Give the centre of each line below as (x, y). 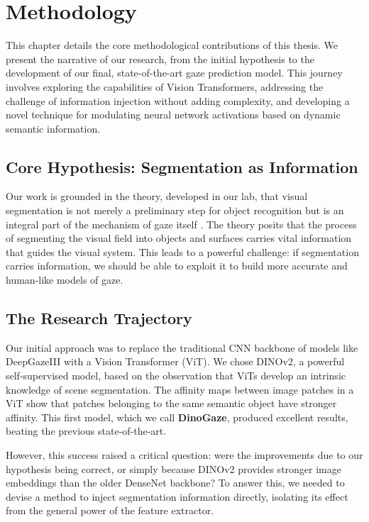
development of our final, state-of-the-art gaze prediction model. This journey (174, 73)
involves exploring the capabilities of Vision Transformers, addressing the (165, 86)
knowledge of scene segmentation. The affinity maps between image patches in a (180, 389)
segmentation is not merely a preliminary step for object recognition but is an (175, 210)
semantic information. (53, 128)
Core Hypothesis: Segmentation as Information (182, 166)
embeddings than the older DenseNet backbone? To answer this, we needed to (175, 483)
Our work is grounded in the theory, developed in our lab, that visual (157, 196)
